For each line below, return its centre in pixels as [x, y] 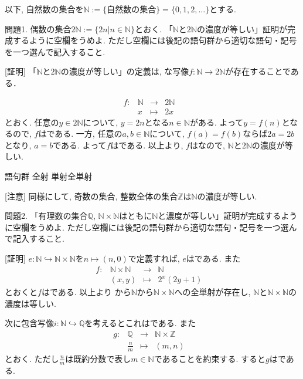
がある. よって [217, 122]
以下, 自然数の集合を [44, 9]
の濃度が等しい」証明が [242, 28]
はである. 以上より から [86, 292]
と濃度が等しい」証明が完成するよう [228, 216]
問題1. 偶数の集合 [38, 28]
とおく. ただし [32, 358]
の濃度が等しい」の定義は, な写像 [125, 71]
